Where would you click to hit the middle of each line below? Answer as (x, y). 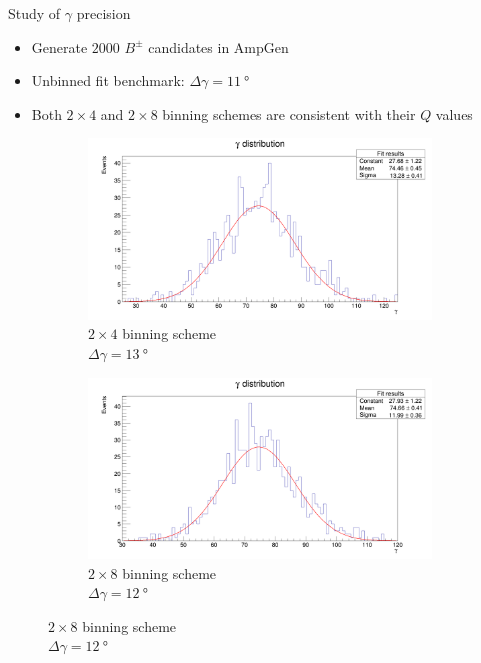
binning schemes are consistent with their (289, 113)
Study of (34, 13)
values (454, 113)
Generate (59, 46)
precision (103, 13)
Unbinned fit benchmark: (108, 80)
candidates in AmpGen (218, 46)
